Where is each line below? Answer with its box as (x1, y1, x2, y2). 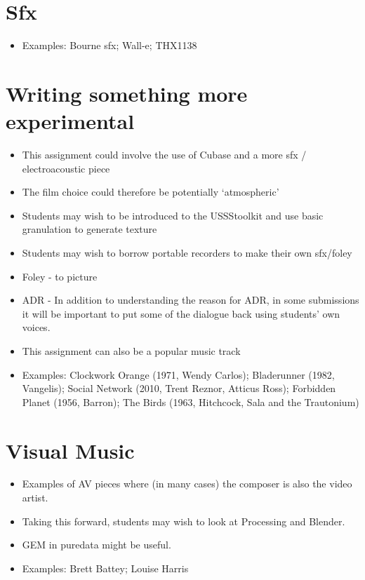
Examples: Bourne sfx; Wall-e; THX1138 (22, 38, 197, 53)
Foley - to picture (22, 269, 98, 283)
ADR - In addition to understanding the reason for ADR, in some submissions (22, 292, 359, 307)
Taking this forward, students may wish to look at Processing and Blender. (22, 513, 345, 528)
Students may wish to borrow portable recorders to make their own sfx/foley (22, 245, 352, 259)
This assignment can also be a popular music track (22, 343, 241, 358)
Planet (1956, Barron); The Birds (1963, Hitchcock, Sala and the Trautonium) (22, 394, 359, 409)
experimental (6, 107, 135, 135)
